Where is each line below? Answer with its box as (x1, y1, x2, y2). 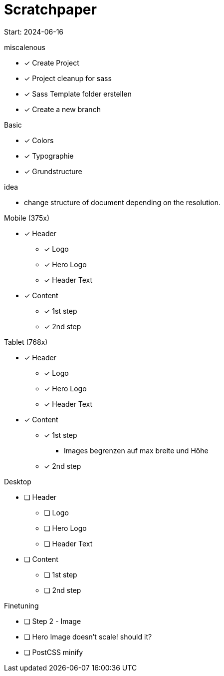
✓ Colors (24, 136, 54, 145)
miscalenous (4, 43, 45, 52)
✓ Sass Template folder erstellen (24, 89, 132, 98)
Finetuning (4, 601, 39, 610)
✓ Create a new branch (24, 105, 101, 114)
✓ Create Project (24, 58, 79, 67)
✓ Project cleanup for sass (24, 74, 112, 83)
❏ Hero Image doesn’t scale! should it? (24, 632, 152, 641)
